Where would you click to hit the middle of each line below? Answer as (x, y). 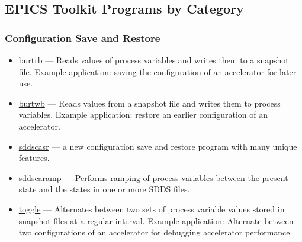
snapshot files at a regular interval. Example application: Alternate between (156, 220)
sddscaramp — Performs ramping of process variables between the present (153, 177)
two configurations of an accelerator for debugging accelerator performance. (155, 232)
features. (34, 158)
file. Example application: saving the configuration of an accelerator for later (158, 71)
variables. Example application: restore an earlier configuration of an (143, 114)
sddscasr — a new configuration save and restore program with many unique (158, 146)
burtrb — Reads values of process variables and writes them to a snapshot (154, 60)
